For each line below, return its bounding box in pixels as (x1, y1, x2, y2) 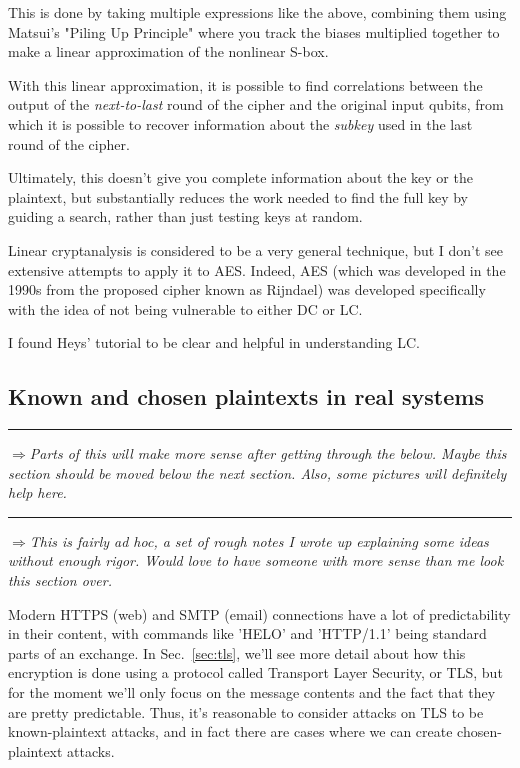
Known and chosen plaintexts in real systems (8, 381, 484, 412)
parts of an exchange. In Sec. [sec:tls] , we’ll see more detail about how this (8, 642, 466, 663)
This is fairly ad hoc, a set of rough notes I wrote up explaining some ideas (29, 530, 489, 551)
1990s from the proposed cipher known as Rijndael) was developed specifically (8, 279, 486, 300)
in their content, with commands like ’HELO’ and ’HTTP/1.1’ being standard (8, 623, 487, 644)
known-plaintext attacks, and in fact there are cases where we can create (8, 721, 453, 742)
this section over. (8, 570, 112, 591)
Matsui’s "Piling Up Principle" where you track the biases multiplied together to (8, 21, 500, 42)
